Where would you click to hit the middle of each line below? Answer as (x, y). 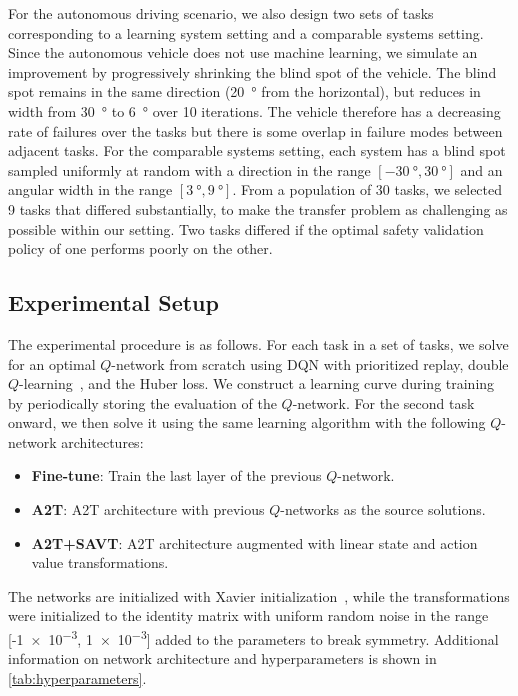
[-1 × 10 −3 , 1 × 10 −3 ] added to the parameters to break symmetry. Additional (253, 637)
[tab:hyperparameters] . (77, 677)
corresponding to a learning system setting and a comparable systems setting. (246, 32)
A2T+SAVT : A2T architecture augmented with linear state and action (254, 542)
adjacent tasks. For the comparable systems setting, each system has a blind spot (257, 150)
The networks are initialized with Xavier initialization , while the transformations (259, 595)
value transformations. (100, 562)
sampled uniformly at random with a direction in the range (189, 169)
